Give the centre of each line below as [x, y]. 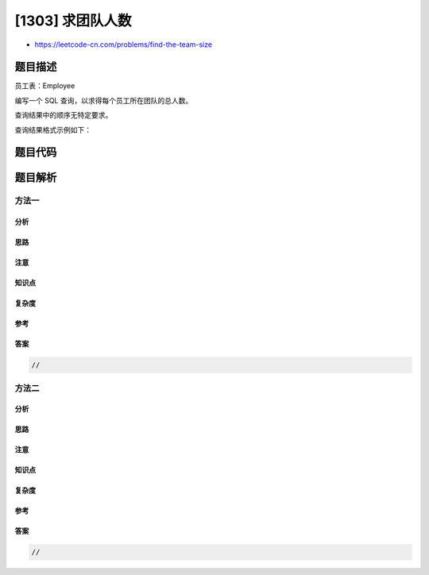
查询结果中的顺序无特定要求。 [64, 115]
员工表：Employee [45, 86]
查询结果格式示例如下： [53, 129]
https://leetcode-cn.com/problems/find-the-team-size [124, 44]
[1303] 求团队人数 [73, 21]
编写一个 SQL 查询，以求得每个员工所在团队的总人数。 [104, 100]
